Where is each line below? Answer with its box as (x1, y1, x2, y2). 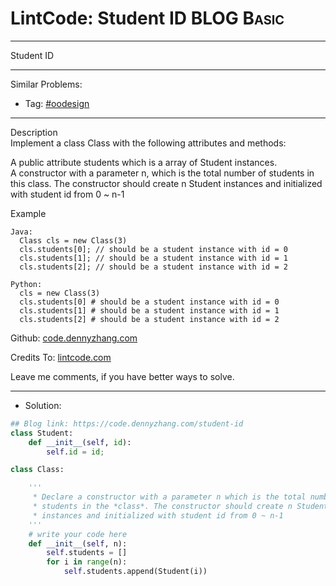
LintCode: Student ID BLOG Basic (10, 7, 285, 30)
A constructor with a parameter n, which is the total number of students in (10, 167, 315, 179)
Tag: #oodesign (24, 97, 90, 109)
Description (10, 126, 58, 138)
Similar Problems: (10, 78, 83, 90)
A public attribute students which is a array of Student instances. (10, 156, 278, 168)
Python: (10, 279, 43, 289)
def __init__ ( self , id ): (28, 437, 132, 447)
